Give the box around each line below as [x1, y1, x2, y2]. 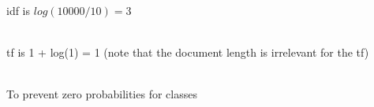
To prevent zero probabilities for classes [6, 85, 197, 101]
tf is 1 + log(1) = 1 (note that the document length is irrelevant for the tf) [6, 43, 369, 60]
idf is [6, 2, 31, 18]
